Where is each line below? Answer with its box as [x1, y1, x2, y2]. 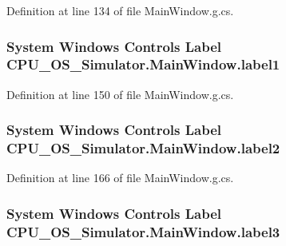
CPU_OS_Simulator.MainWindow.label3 [6, 221, 280, 241]
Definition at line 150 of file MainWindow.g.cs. [6, 85, 234, 102]
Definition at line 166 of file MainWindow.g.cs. [6, 169, 234, 186]
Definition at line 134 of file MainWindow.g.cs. [6, 2, 234, 18]
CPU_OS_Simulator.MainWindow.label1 [6, 54, 280, 74]
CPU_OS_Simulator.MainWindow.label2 [6, 138, 280, 158]
